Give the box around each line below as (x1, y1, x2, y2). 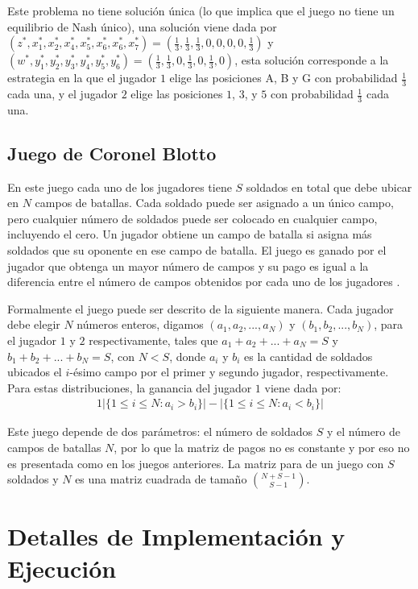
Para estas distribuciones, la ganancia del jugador (7, 379, 252, 396)
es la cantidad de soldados (244, 347, 373, 364)
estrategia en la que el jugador (7, 69, 157, 86)
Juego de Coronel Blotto (7, 140, 217, 165)
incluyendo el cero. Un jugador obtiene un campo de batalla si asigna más (7, 226, 372, 243)
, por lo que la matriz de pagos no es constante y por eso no (114, 438, 410, 455)
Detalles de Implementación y (7, 520, 346, 553)
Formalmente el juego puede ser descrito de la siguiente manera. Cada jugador (7, 300, 394, 317)
